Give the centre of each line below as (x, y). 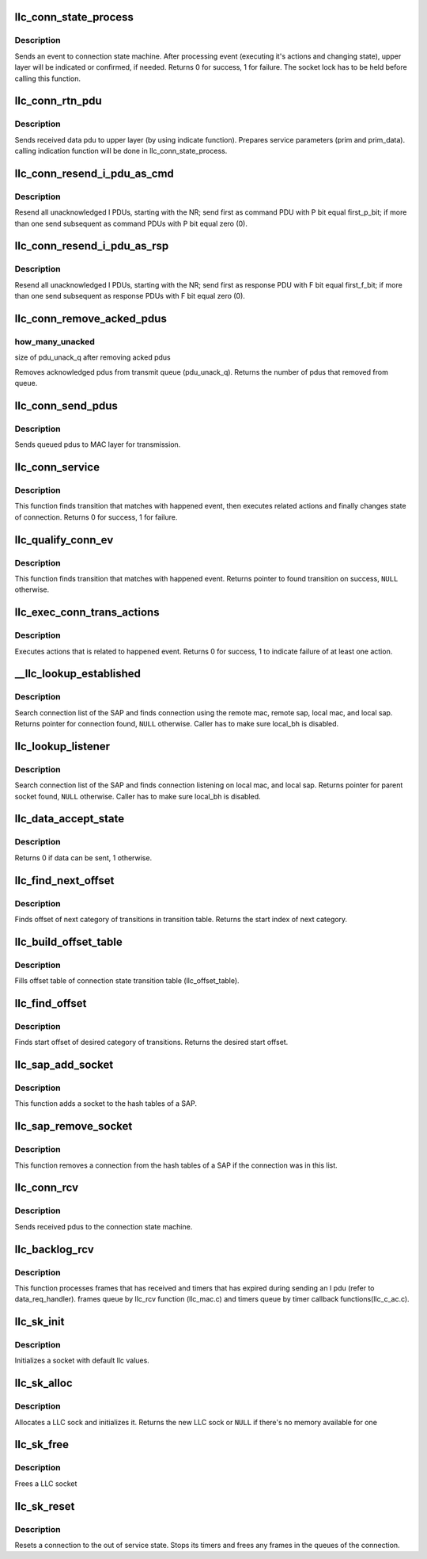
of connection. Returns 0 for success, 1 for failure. (96, 517)
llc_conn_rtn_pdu (58, 101)
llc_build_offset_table (68, 941)
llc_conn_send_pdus (66, 405)
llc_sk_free (42, 1445)
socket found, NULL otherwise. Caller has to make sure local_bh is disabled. (138, 796)
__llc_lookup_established (78, 674)
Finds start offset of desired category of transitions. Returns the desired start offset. (151, 1043)
